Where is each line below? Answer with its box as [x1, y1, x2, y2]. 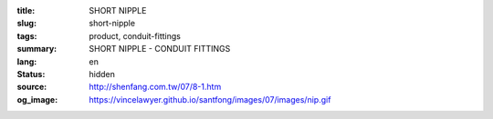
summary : [16, 44, 58, 55]
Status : [16, 68, 46, 79]
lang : [16, 55, 37, 67]
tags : [16, 30, 37, 41]
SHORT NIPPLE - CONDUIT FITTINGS [89, 44, 231, 55]
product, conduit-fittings [89, 30, 182, 41]
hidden [89, 68, 116, 79]
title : [16, 5, 36, 15]
